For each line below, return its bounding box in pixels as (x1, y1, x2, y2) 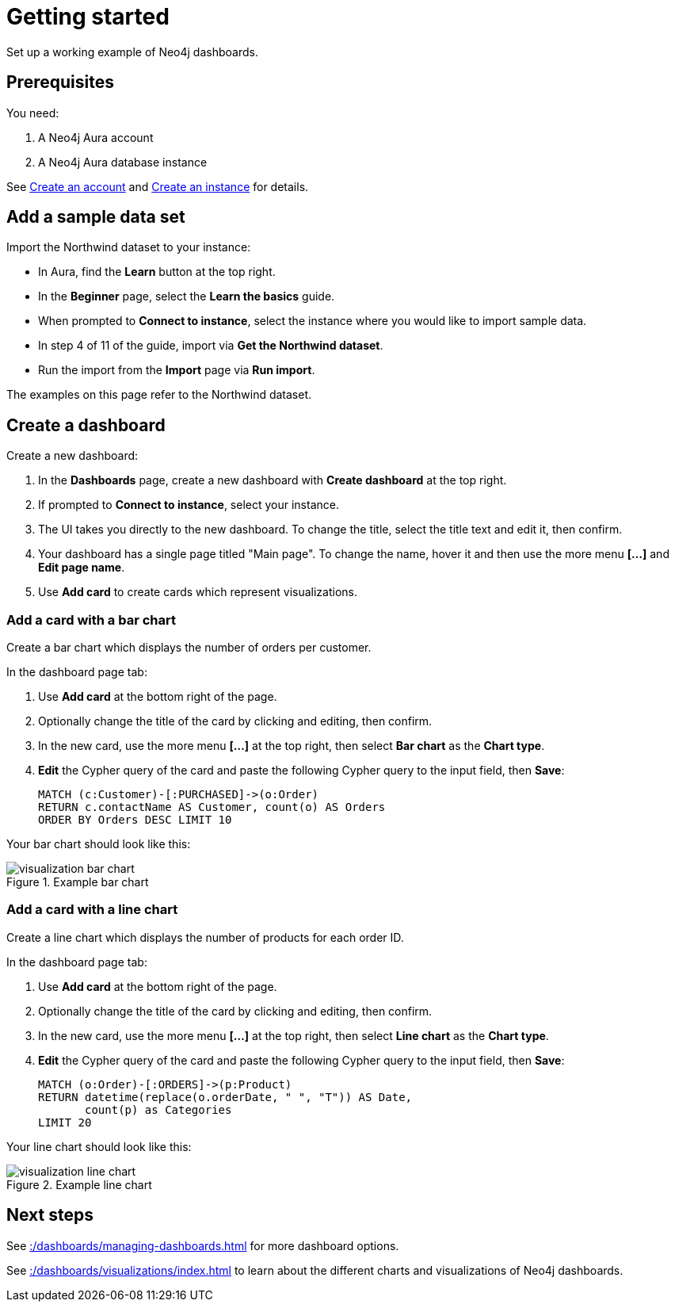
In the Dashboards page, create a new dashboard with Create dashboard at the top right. (38, 473, 507, 488)
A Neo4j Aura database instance (38, 155, 208, 169)
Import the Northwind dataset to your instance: (6, 240, 251, 254)
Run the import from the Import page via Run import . (38, 363, 315, 377)
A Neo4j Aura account (38, 130, 154, 144)
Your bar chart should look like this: (6, 837, 191, 851)
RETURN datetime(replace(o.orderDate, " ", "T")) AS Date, (38, 1090, 413, 1103)
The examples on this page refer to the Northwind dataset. (6, 388, 312, 402)
